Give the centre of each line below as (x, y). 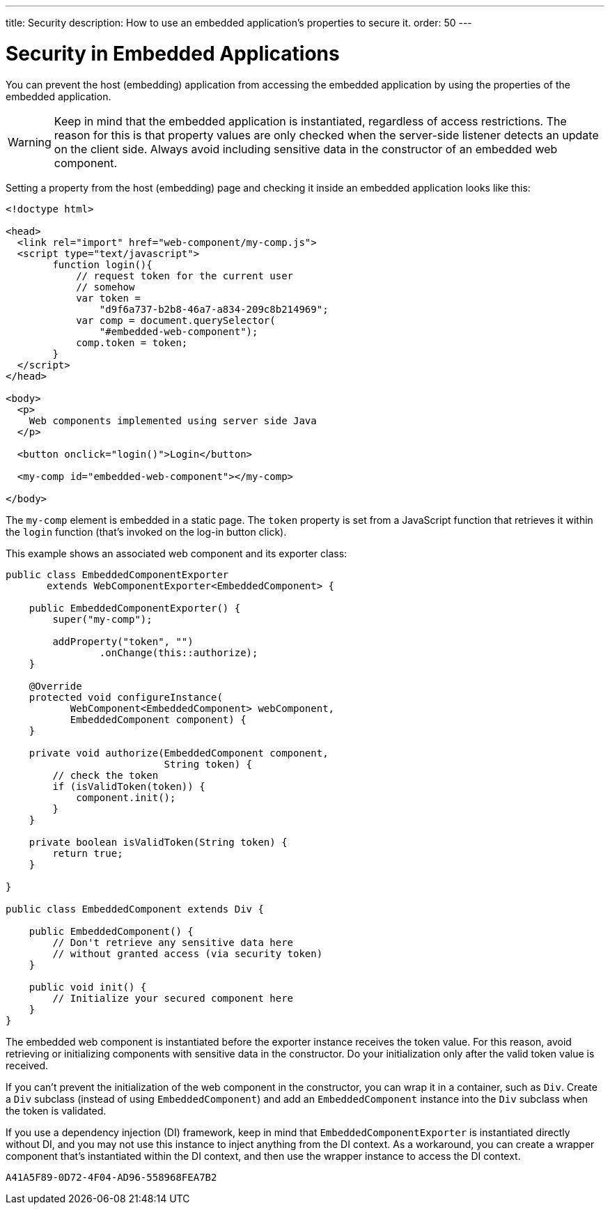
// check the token (105, 775)
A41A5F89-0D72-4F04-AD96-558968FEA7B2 (111, 1177)
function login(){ (102, 264)
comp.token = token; (132, 342)
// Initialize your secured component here (173, 998)
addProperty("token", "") (123, 641)
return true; (88, 853)
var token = (108, 298)
